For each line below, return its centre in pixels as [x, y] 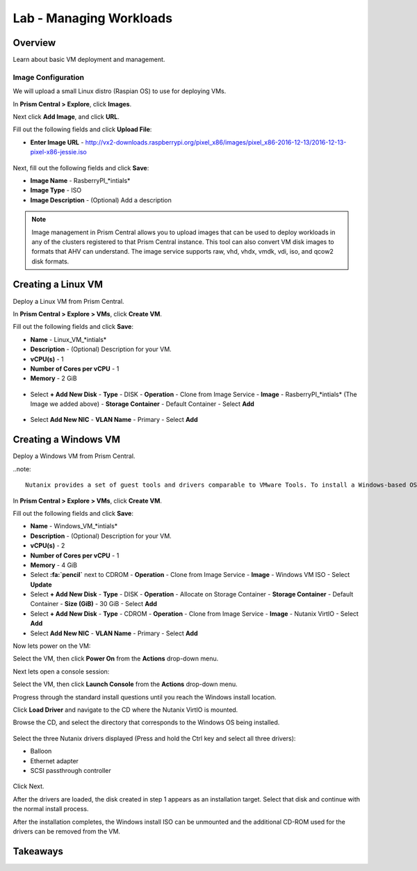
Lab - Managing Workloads [93, 18]
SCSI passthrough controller [71, 770]
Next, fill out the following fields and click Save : [81, 168]
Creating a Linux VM [58, 285]
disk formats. [50, 261]
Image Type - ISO [56, 190]
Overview [34, 43]
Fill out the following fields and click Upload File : [82, 129]
